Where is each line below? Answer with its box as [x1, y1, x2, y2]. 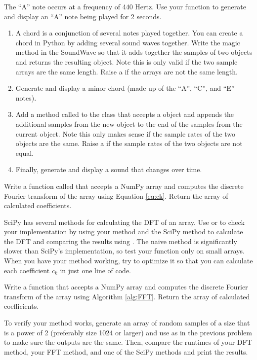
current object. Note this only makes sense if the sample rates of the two [15, 128, 236, 139]
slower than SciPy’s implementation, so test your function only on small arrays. [4, 246, 245, 256]
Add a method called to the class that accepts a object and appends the [15, 109, 234, 119]
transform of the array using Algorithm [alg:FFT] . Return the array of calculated [4, 291, 250, 301]
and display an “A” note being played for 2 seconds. [4, 11, 162, 21]
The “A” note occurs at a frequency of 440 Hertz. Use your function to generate [4, 1, 246, 11]
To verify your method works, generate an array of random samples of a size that [4, 318, 250, 328]
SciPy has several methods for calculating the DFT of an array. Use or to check [4, 216, 245, 227]
